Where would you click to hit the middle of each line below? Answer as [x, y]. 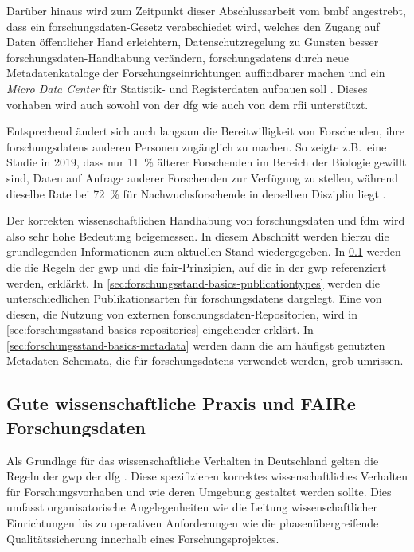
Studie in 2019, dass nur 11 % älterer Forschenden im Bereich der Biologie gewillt [207, 162]
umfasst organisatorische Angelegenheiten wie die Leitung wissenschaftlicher [192, 507]
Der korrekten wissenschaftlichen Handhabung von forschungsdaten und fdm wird [206, 220]
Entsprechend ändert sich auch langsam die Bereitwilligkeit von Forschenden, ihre [206, 131]
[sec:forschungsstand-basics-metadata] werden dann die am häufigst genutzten [196, 345]
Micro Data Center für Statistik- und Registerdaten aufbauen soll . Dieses [187, 88]
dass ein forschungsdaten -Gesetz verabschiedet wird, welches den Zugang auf [193, 26]
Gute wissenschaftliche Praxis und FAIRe [181, 403]
